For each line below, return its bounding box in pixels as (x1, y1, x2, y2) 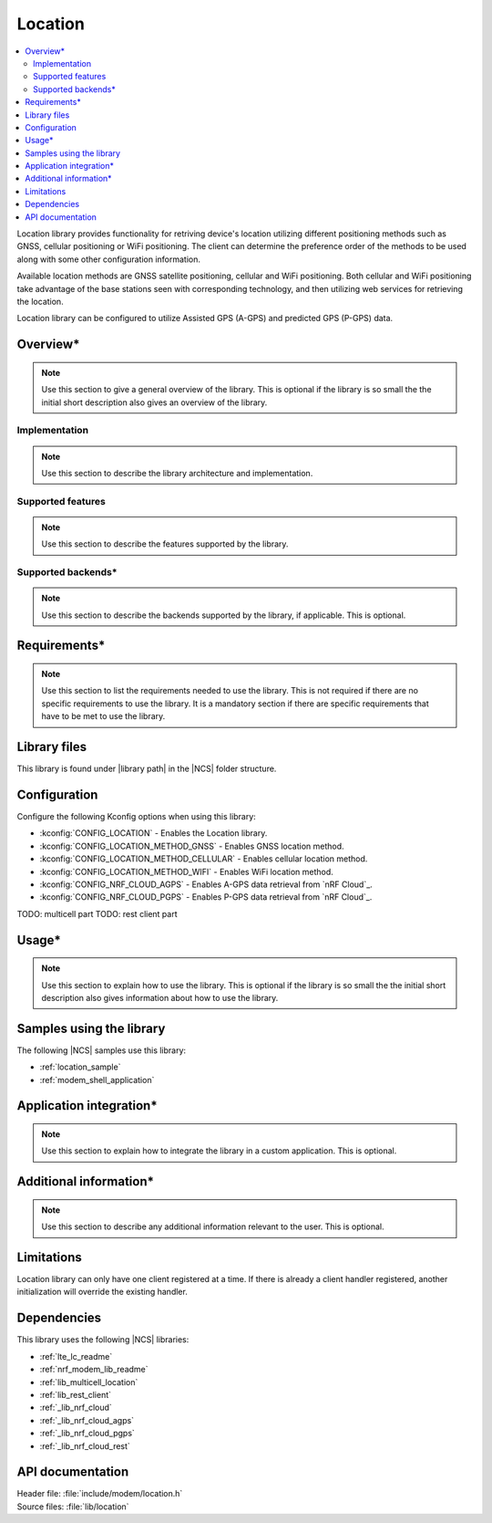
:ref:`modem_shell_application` (39, 1074, 155, 1085)
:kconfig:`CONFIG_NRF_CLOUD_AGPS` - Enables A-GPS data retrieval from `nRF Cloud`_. (39, 879, 373, 890)
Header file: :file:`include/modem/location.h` (16, 1488, 183, 1499)
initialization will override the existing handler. (16, 1287, 189, 1298)
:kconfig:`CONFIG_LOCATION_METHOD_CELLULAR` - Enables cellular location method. (39, 853, 368, 864)
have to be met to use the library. (41, 711, 166, 722)
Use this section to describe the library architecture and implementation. (41, 467, 313, 478)
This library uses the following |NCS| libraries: (16, 1334, 190, 1345)
